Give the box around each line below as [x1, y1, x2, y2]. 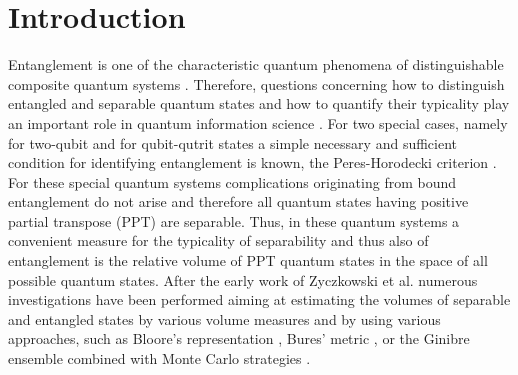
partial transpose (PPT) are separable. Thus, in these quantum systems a [8, 210, 460, 231]
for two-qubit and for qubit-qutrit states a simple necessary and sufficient [8, 132, 458, 153]
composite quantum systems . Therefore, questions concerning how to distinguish [8, 73, 505, 94]
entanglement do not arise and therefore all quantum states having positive [8, 191, 469, 212]
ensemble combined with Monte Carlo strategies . [8, 348, 311, 369]
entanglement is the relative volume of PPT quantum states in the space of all [8, 250, 488, 271]
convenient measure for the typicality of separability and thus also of [8, 230, 429, 251]
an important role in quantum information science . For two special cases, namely [8, 112, 508, 133]
